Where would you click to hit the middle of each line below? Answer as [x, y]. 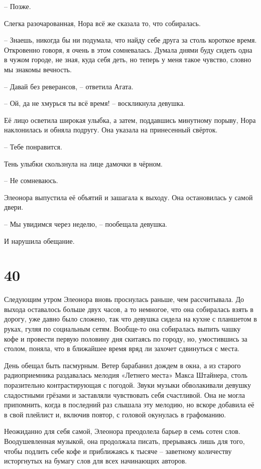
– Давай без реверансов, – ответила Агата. [69, 86]
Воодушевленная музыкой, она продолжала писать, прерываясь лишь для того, [124, 441]
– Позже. [18, 6]
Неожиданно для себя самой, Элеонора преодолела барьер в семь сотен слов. [122, 431]
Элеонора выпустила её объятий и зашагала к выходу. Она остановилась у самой [128, 197]
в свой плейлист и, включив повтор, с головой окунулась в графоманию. [115, 414]
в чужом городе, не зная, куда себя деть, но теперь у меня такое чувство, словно [128, 59]
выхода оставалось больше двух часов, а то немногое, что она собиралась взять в [129, 309]
